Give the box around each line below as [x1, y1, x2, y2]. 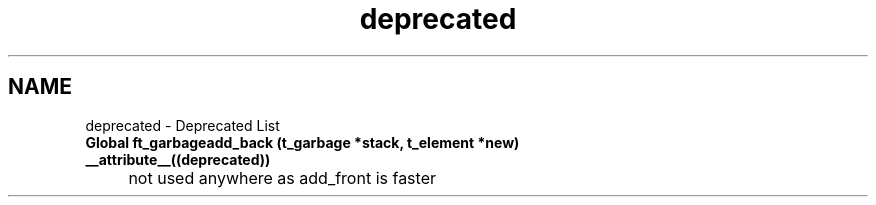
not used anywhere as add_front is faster [128, 167, 436, 188]
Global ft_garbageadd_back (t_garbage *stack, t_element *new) [85, 133, 520, 151]
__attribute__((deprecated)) [85, 150, 271, 168]
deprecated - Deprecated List [85, 116, 280, 134]
